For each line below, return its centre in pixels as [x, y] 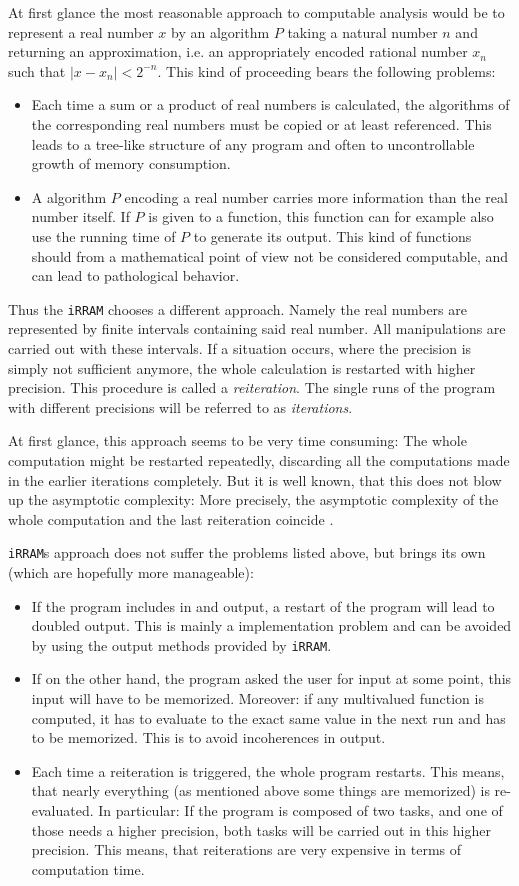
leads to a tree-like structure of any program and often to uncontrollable [253, 143]
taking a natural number [362, 31]
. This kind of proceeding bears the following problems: [326, 70]
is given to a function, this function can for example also [321, 216]
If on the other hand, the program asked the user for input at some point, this [271, 678]
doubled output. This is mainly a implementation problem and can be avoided [271, 625]
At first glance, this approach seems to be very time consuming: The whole [237, 440]
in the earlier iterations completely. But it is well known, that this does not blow [255, 479]
